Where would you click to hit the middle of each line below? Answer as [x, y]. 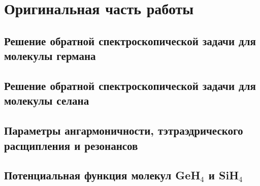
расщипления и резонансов [71, 145]
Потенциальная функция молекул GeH [102, 175]
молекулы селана [47, 100]
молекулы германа [50, 56]
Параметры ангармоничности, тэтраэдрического [124, 130]
